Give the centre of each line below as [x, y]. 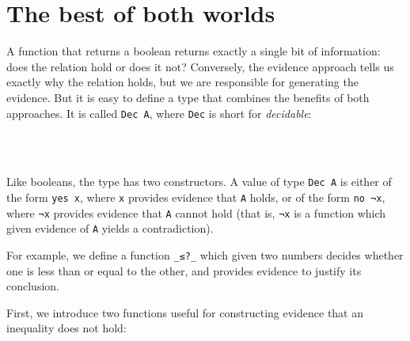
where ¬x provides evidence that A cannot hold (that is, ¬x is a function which [196, 212]
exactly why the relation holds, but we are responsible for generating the [182, 82]
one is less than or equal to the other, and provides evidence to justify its [184, 270]
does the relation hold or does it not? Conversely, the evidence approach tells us [200, 66]
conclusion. [33, 286]
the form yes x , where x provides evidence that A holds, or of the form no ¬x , [196, 197]
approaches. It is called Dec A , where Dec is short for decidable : [159, 113]
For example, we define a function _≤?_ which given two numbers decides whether [205, 254]
